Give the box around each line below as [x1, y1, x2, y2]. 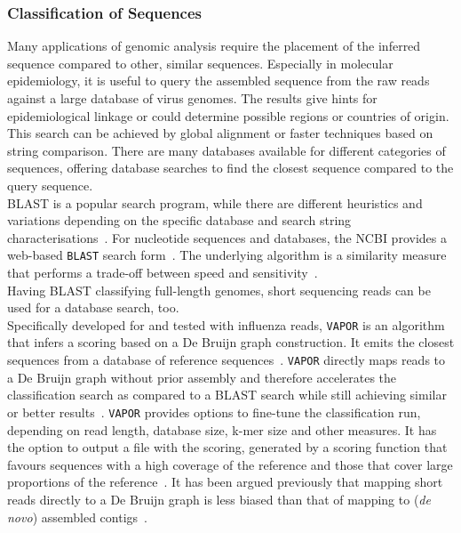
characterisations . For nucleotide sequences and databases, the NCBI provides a [7, 228, 447, 246]
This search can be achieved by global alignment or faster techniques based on [7, 124, 433, 142]
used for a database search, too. [7, 298, 179, 317]
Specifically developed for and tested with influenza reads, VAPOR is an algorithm [7, 315, 445, 334]
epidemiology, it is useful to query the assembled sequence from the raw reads [7, 71, 430, 90]
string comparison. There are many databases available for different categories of [7, 141, 446, 159]
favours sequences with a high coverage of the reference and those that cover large [7, 455, 453, 473]
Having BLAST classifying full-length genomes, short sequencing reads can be [7, 280, 431, 299]
